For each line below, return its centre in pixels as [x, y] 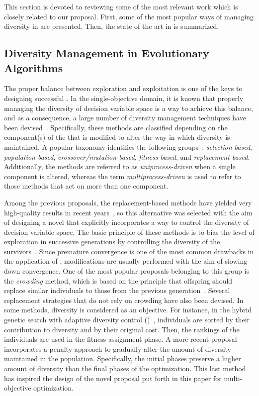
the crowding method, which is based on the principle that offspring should [118, 280]
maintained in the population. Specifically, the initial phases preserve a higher [123, 358]
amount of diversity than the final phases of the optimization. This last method [125, 368]
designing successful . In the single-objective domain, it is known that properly [124, 98]
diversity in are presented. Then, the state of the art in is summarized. [112, 26]
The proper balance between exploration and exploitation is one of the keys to [123, 88]
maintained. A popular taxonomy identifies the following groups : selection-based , [128, 147]
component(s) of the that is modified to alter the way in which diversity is [117, 137]
